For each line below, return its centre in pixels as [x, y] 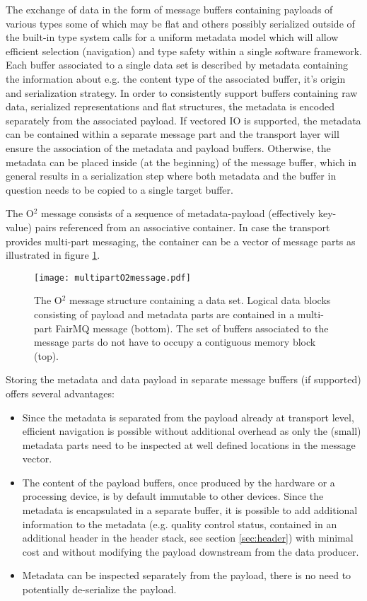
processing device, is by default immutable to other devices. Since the [173, 496]
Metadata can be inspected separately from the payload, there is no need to [187, 575]
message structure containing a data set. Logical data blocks [200, 300]
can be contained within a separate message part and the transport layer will [173, 134]
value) [19, 227]
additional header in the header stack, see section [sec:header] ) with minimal [188, 538]
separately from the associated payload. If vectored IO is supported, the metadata [183, 120]
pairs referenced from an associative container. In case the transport [182, 227]
